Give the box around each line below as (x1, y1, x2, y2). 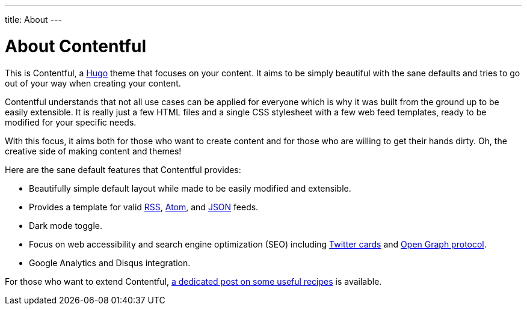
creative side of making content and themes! (5, 145, 182, 156)
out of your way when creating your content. (5, 77, 181, 88)
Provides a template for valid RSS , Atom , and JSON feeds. (29, 201, 259, 212)
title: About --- (5, 14, 62, 25)
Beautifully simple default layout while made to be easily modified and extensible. (29, 183, 351, 193)
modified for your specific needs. (5, 117, 137, 127)
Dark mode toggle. (29, 220, 103, 231)
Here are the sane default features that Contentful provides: (5, 164, 241, 175)
